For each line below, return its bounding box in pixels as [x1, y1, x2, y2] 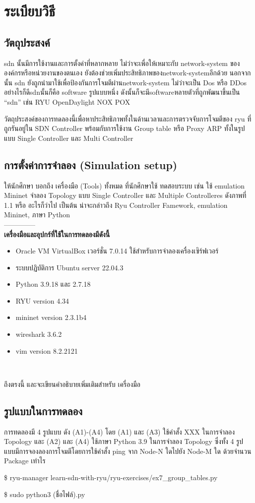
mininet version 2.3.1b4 [15, 312, 87, 322]
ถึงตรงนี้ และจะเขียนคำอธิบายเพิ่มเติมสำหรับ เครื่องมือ [4, 378, 140, 389]
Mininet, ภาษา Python [4, 209, 70, 220]
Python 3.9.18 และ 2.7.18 [15, 279, 91, 289]
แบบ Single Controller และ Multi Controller [4, 132, 133, 143]
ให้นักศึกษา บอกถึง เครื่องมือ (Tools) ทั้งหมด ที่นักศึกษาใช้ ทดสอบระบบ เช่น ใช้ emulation [4, 180, 245, 190]
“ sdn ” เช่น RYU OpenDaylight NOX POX [4, 96, 130, 107]
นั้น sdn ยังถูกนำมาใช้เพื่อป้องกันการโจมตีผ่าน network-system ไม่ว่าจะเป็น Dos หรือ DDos [4, 77, 247, 87]
